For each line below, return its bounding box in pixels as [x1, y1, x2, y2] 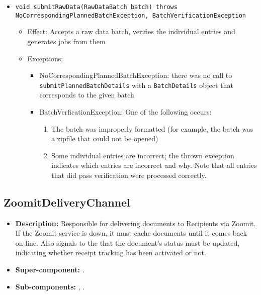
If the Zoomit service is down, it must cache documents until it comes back [15, 228, 247, 238]
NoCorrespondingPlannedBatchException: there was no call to [39, 70, 232, 80]
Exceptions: [27, 53, 63, 63]
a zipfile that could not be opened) [51, 133, 158, 144]
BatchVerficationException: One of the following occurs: [39, 106, 212, 117]
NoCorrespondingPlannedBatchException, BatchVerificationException [15, 12, 246, 19]
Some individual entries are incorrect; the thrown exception [51, 150, 234, 160]
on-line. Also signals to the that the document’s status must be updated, [15, 237, 240, 248]
